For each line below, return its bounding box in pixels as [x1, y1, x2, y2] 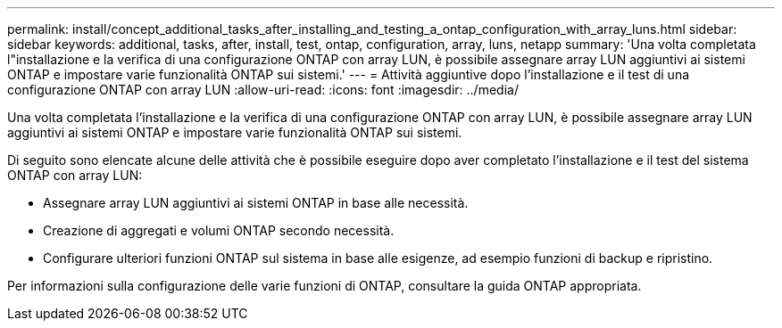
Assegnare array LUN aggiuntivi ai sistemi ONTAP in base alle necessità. [43, 195, 469, 210]
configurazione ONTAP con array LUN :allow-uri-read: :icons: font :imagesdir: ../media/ [7, 82, 519, 97]
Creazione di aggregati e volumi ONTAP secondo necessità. [43, 223, 395, 238]
